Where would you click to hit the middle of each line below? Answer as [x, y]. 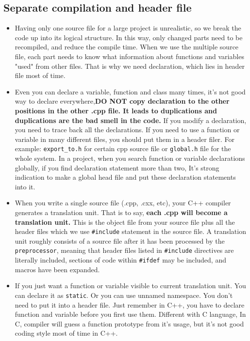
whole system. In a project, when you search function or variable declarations [130, 158]
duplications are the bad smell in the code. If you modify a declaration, [131, 120]
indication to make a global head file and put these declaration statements [125, 177]
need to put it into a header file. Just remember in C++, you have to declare [130, 304]
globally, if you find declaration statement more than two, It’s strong [117, 167]
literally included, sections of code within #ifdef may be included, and [120, 260]
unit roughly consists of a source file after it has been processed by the [120, 240]
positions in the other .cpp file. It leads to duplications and [116, 110]
